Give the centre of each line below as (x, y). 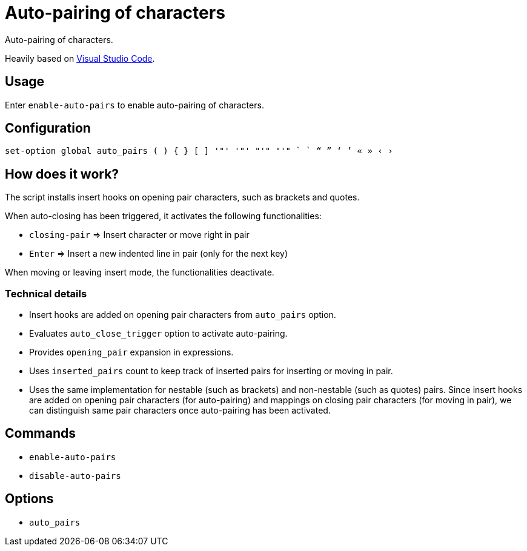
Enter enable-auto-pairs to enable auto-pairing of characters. (134, 105)
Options (29, 499)
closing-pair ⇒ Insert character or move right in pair (139, 235)
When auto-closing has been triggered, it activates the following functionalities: (163, 216)
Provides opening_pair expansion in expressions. (131, 352)
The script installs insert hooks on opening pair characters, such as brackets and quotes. (182, 197)
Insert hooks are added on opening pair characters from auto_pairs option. (183, 315)
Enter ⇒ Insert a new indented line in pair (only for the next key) (159, 254)
